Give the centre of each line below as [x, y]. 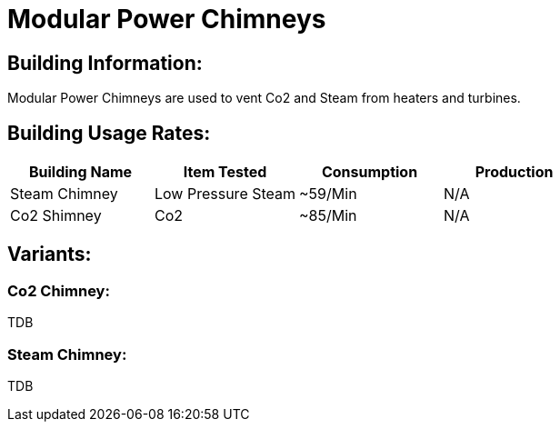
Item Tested [225, 172]
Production [514, 172]
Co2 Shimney [56, 216]
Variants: [50, 254]
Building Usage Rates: [109, 133]
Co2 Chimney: [59, 290]
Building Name [80, 172]
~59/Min [328, 194]
